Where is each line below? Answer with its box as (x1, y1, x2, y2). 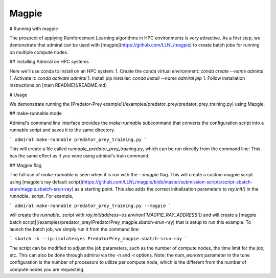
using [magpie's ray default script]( (9, 179, 84, 185)
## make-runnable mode (9, 110, 62, 117)
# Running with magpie (9, 26, 58, 32)
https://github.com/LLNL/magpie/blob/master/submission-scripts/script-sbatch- (83, 179, 253, 185)
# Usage (9, 91, 28, 98)
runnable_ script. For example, (9, 193, 74, 199)
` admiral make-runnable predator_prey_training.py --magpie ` (9, 202, 171, 208)
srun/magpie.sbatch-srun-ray (9, 186, 72, 192)
